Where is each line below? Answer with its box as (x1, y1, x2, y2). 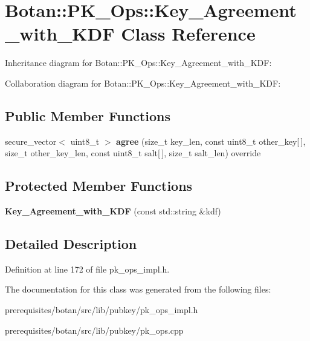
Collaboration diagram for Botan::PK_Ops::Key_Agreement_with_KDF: (5, 76, 281, 89)
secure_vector (5, 134, 57, 147)
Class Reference (121, 21, 256, 46)
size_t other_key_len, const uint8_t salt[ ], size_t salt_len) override (5, 147, 261, 159)
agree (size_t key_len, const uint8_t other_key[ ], (116, 134, 306, 147)
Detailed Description (5, 234, 137, 253)
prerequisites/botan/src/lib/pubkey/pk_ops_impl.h (5, 303, 198, 316)
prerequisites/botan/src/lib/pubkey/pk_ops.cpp (5, 323, 184, 336)
